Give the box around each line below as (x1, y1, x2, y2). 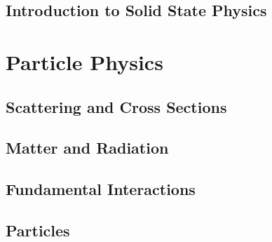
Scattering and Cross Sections (6, 95, 227, 117)
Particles (6, 219, 70, 241)
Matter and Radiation (6, 137, 169, 159)
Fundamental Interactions (6, 178, 196, 200)
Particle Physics (6, 47, 163, 76)
